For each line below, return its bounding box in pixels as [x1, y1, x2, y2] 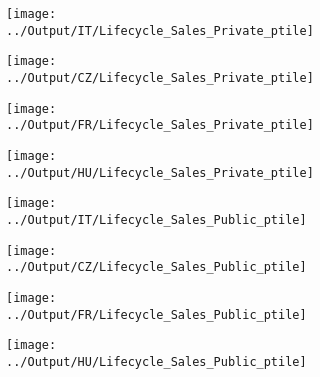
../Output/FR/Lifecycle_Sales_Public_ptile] [6, 307, 307, 322]
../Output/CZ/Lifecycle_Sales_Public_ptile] [6, 260, 307, 275]
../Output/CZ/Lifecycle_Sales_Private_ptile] [6, 70, 314, 85]
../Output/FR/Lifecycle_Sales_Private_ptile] [6, 118, 314, 133]
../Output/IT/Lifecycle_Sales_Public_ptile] [6, 212, 307, 227]
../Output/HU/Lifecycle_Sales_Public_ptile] [6, 354, 307, 369]
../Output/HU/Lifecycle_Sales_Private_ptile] [6, 165, 314, 180]
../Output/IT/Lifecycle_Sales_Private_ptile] [6, 23, 314, 38]
